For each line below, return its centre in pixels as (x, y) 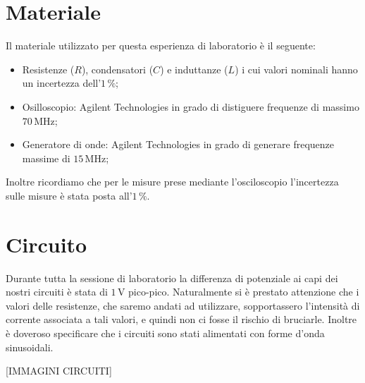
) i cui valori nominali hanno (296, 69)
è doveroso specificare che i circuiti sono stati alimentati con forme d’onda (165, 333)
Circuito (47, 244)
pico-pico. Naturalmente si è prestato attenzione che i (244, 292)
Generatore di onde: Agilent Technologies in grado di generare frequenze (178, 144)
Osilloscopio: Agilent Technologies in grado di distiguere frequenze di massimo (191, 106)
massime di (46, 158)
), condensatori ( (117, 69)
